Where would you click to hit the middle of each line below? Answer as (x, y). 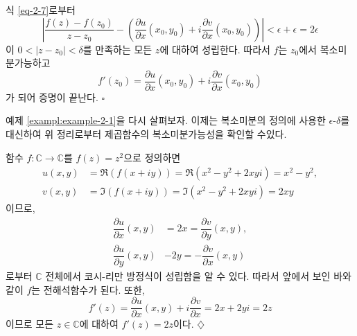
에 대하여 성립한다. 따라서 (215, 49)
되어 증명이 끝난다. (58, 97)
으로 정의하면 (152, 157)
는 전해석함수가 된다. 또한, (88, 289)
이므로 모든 (30, 324)
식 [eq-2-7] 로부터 (41, 10)
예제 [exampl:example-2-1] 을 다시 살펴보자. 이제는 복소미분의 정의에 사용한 (166, 120)
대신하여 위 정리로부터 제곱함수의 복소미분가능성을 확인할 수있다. (146, 134)
